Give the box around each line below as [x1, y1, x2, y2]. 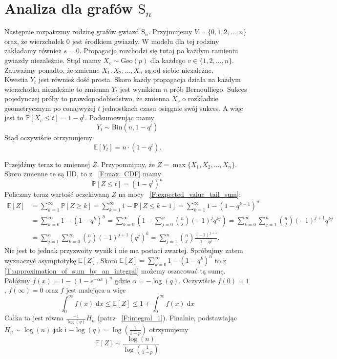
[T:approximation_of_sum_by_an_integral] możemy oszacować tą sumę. [4, 266, 226, 276]
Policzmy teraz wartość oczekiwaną [4, 189, 109, 199]
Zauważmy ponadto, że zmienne [4, 64, 100, 75]
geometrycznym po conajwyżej [4, 103, 96, 113]
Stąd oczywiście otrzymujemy [4, 132, 93, 143]
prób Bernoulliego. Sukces [169, 84, 247, 94]
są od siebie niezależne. [145, 64, 213, 75]
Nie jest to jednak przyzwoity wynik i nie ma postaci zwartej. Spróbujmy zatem [4, 245, 243, 255]
